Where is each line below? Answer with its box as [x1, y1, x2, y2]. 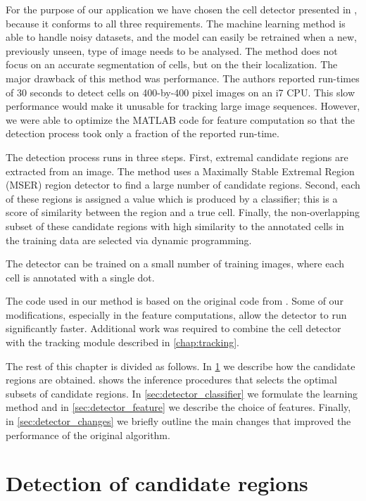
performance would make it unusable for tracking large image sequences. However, [6, 99, 360, 113]
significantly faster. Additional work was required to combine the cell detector [6, 321, 341, 336]
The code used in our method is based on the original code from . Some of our [6, 293, 343, 308]
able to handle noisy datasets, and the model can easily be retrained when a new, [6, 30, 357, 44]
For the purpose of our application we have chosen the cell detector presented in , [6, 2, 358, 16]
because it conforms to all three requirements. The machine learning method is [6, 15, 346, 30]
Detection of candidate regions [6, 469, 308, 497]
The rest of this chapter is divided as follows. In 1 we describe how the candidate [6, 358, 355, 373]
